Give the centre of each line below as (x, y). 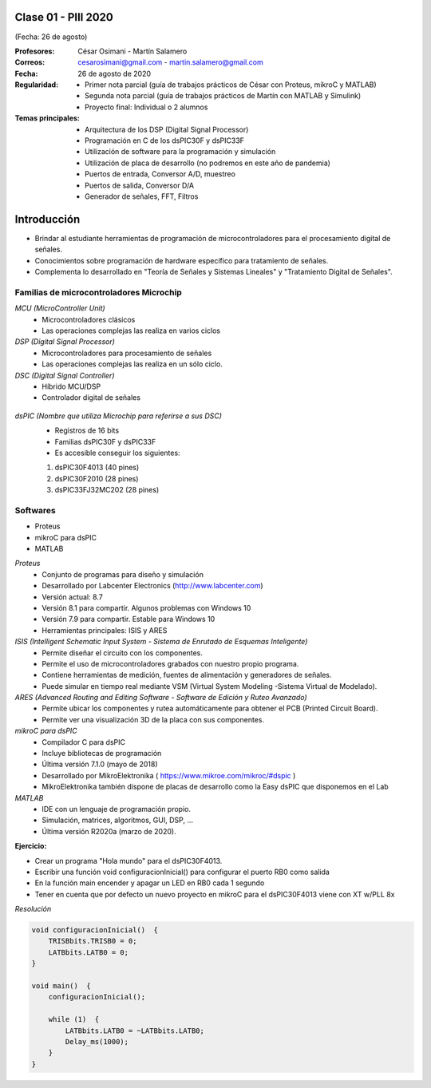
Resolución (33, 909)
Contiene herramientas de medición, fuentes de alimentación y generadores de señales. (187, 675)
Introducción (47, 219)
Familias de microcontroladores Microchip (99, 292)
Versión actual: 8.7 (72, 597)
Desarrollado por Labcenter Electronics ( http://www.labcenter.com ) (152, 586)
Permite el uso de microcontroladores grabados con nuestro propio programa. (170, 663)
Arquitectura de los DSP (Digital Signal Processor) (167, 129)
